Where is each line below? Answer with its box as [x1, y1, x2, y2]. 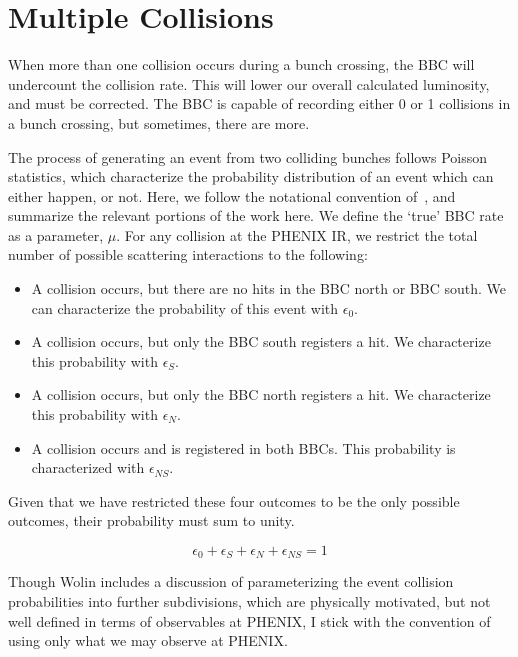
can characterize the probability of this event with [31, 297, 339, 318]
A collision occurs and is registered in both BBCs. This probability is [31, 437, 456, 458]
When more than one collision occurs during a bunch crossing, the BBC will [8, 54, 475, 75]
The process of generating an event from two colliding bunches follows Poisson [8, 146, 488, 167]
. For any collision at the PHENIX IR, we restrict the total [116, 224, 478, 245]
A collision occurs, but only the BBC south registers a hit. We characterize [31, 331, 491, 352]
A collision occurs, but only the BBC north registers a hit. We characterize [31, 384, 491, 405]
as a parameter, [8, 224, 104, 245]
